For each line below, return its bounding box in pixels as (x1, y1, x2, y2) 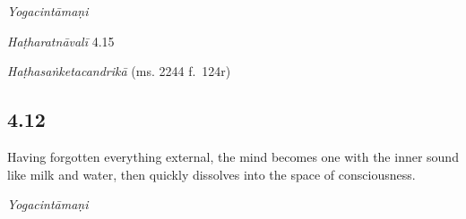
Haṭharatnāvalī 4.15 (7, 31, 115, 50)
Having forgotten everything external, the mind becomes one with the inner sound (7, 147, 459, 165)
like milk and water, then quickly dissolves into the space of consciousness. (7, 164, 416, 183)
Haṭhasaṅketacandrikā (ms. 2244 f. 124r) (7, 62, 231, 80)
